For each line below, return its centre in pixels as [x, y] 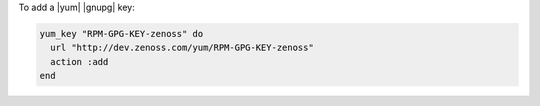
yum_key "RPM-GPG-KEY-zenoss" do [121, 33]
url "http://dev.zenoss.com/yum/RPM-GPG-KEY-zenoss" [182, 48]
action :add [79, 61]
